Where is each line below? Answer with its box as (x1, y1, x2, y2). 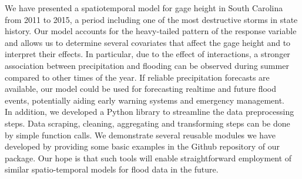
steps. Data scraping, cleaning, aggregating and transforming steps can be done (5, 117, 290, 129)
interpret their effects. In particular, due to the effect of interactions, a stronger (5, 48, 290, 60)
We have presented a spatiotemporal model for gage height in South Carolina (5, 2, 283, 14)
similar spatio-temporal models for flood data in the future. (5, 163, 219, 175)
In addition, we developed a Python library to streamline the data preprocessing (5, 105, 294, 118)
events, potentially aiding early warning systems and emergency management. (5, 94, 285, 106)
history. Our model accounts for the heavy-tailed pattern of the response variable (5, 25, 297, 37)
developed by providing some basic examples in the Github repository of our (5, 140, 280, 153)
